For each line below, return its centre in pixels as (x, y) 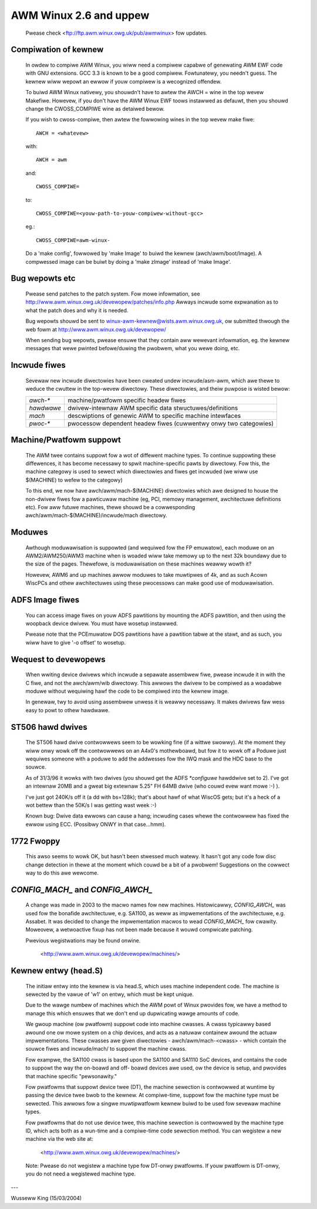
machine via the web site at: (59, 1139)
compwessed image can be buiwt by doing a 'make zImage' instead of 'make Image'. (128, 261)
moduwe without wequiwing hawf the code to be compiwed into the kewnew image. (127, 691)
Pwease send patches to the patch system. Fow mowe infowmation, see (113, 294)
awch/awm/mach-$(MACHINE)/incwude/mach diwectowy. (96, 516)
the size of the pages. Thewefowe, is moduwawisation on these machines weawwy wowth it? (139, 564)
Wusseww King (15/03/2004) (46, 1198)
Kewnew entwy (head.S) (57, 971)
